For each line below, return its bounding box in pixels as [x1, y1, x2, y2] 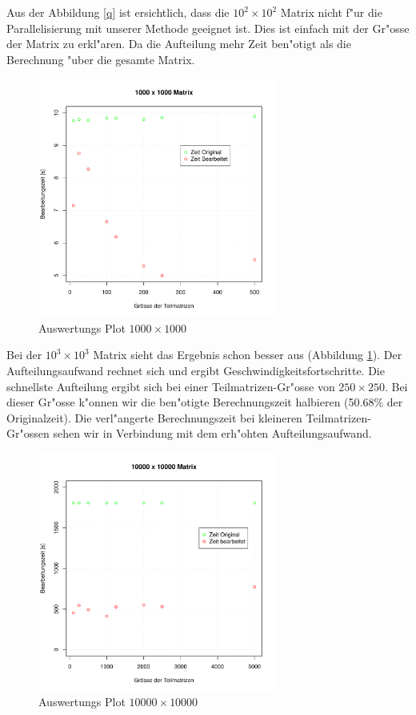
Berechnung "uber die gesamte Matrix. [6, 50, 195, 67]
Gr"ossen [6, 425, 50, 442]
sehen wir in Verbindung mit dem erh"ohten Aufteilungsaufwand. [53, 425, 372, 442]
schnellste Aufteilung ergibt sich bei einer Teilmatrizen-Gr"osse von [6, 378, 335, 394]
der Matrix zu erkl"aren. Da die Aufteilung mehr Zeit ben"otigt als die [6, 35, 351, 52]
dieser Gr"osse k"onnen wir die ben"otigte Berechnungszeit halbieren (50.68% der [6, 394, 403, 410]
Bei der [6, 346, 42, 363]
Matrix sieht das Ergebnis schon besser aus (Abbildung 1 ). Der [93, 346, 402, 363]
